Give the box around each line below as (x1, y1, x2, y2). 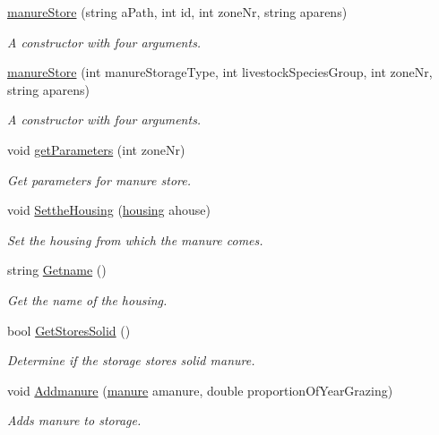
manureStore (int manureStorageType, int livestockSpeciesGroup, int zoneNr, (7, 63, 433, 81)
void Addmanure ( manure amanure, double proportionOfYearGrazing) (7, 380, 393, 399)
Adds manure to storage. (7, 411, 142, 430)
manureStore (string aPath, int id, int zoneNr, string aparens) (7, 3, 348, 21)
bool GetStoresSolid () (7, 320, 131, 339)
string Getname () (7, 260, 107, 279)
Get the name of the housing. (7, 290, 168, 309)
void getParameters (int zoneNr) (7, 140, 185, 158)
